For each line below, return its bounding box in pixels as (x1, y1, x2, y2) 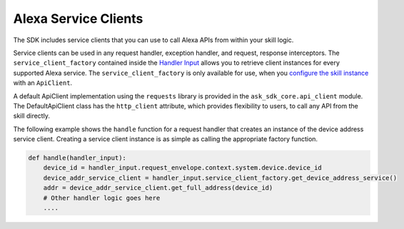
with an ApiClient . (13, 78, 73, 87)
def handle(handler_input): (28, 154, 126, 162)
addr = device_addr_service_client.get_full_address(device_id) (43, 184, 273, 192)
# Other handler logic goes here (43, 193, 161, 202)
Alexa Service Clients (13, 11, 143, 26)
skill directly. (13, 111, 50, 121)
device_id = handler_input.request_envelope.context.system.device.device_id (43, 164, 323, 172)
